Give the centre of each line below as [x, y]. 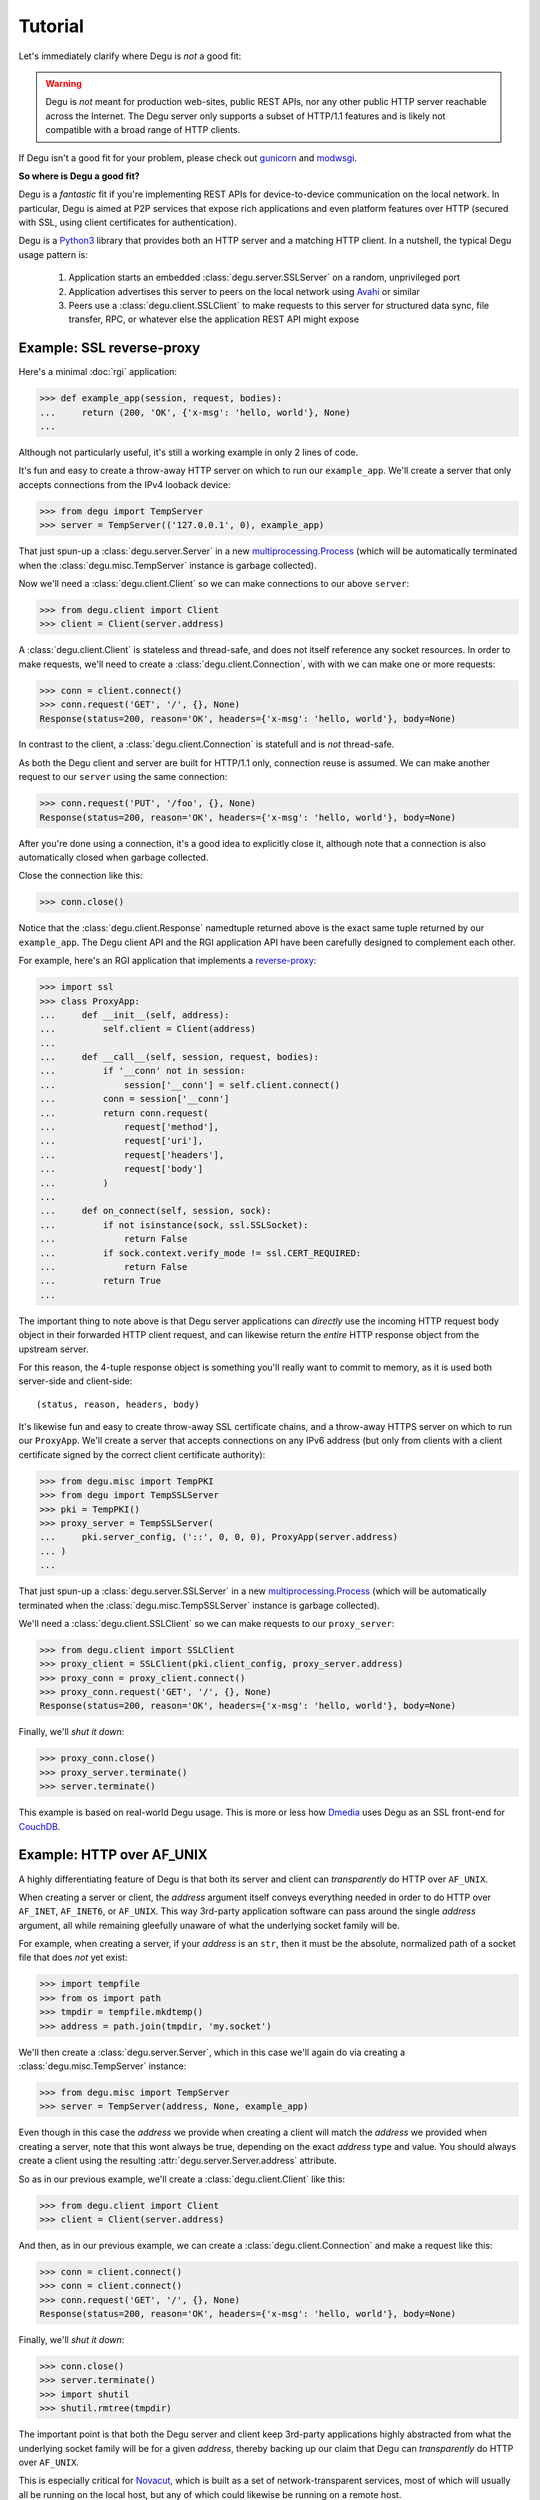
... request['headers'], [132, 1154]
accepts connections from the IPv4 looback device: [125, 484]
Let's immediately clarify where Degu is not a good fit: [130, 56]
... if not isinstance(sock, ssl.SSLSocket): [174, 1224]
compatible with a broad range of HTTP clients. [143, 130]
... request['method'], [129, 1127]
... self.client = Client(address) [148, 1029]
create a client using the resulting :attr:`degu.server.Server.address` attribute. [177, 2161]
